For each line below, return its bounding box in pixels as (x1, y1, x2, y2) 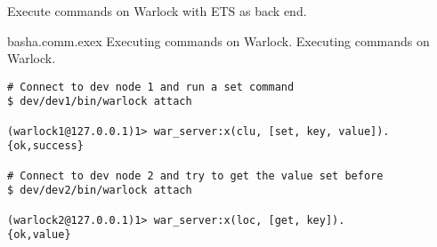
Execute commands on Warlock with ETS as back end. (7, 2, 307, 20)
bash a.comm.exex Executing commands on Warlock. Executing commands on (7, 31, 430, 50)
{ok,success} (7, 139, 84, 153)
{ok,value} (7, 228, 71, 242)
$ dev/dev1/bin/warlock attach (7, 95, 192, 108)
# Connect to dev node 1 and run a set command (7, 80, 295, 93)
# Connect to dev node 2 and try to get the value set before (7, 169, 384, 182)
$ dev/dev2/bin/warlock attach (7, 184, 192, 197)
